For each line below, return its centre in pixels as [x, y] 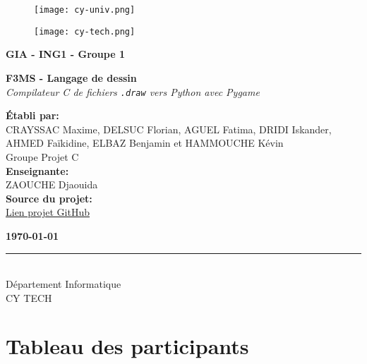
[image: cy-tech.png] [85, 31]
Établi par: [32, 115]
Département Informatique [64, 284]
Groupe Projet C [42, 156]
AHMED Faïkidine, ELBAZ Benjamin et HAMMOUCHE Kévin [145, 143]
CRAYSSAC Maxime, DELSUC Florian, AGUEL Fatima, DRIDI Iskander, [169, 129]
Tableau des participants [127, 346]
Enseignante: [37, 170]
